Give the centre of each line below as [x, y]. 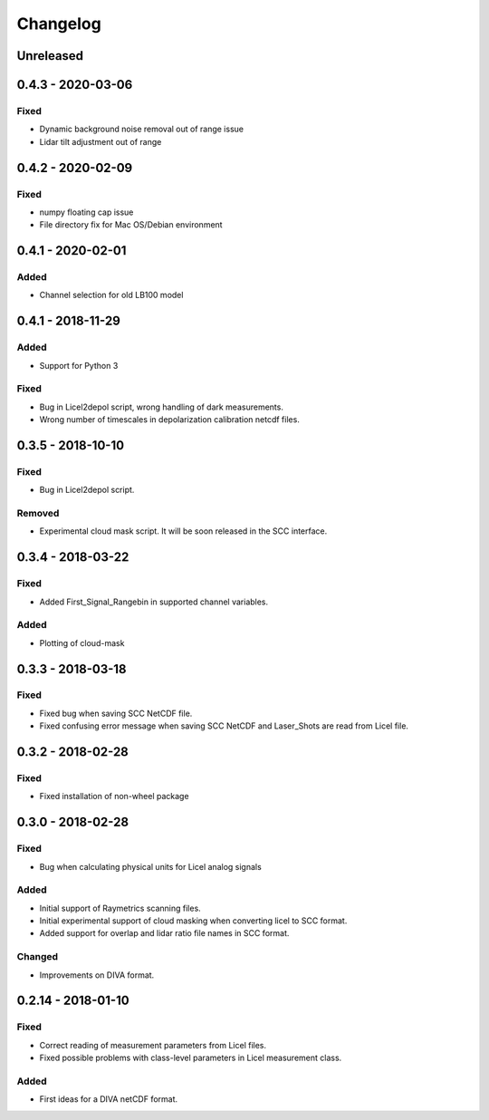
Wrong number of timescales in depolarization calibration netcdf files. [170, 420]
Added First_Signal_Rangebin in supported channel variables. [154, 602]
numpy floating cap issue [86, 212]
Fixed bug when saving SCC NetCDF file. [116, 713]
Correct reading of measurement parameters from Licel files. [153, 1045]
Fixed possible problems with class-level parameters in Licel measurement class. [191, 1058]
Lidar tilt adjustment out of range [101, 141]
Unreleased [50, 56]
